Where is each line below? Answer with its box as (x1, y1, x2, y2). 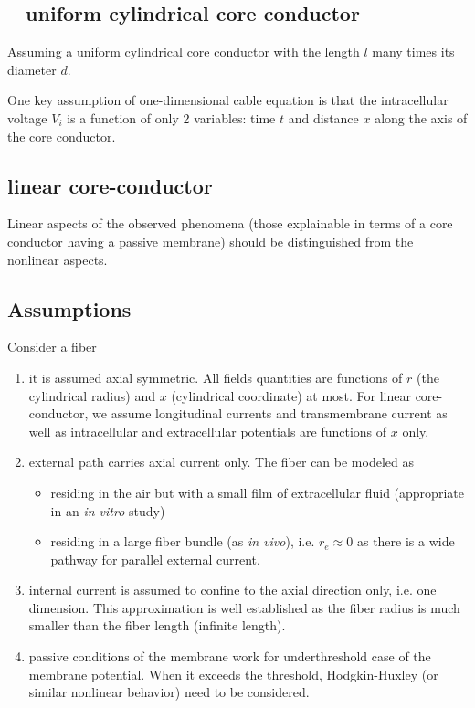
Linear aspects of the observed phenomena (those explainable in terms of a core (7, 214, 453, 233)
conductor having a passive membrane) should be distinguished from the (7, 231, 414, 250)
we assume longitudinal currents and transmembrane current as (92, 404, 448, 423)
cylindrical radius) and (28, 386, 156, 405)
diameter (7, 59, 57, 79)
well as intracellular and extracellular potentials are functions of (28, 421, 387, 440)
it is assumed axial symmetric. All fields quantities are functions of (28, 367, 403, 386)
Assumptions (7, 294, 132, 322)
